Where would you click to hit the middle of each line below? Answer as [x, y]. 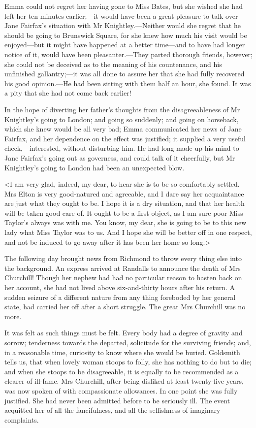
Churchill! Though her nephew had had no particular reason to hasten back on [123, 278]
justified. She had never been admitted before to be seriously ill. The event [117, 400]
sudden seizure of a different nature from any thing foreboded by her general [120, 297]
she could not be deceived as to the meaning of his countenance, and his [113, 64]
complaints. [22, 419]
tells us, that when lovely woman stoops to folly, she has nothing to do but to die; [128, 362]
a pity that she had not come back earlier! [68, 93]
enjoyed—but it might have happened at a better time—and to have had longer [125, 45]
